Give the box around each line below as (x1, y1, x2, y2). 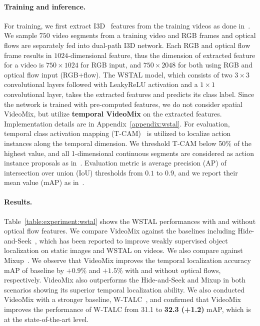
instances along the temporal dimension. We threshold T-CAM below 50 (4, 137, 226, 148)
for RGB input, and (80, 59, 141, 70)
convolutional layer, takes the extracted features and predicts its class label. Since (4, 88, 254, 99)
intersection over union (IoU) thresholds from (4, 167, 143, 177)
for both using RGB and (177, 59, 253, 70)
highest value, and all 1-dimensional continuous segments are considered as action (4, 147, 254, 158)
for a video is (4, 59, 44, 70)
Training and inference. (4, 1, 86, 11)
